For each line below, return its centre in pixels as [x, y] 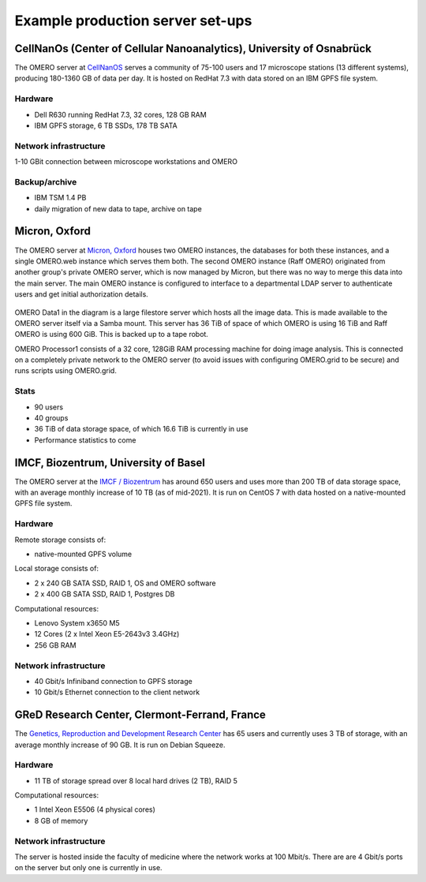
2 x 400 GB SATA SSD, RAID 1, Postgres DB [105, 594]
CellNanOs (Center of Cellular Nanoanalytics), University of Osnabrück [193, 49]
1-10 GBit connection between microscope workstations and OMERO [126, 162]
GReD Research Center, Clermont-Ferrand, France [140, 715]
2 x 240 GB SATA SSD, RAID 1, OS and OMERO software [125, 583]
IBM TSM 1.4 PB [60, 198]
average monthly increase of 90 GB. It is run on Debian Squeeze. [120, 745]
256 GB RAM [55, 645]
